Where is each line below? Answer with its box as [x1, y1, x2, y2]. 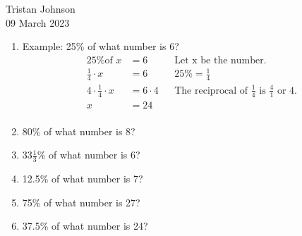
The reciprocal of [174, 85, 248, 96]
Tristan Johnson [6, 1, 75, 15]
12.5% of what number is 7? [22, 171, 143, 186]
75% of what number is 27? [22, 194, 140, 209]
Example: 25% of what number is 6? [22, 39, 179, 54]
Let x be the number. [174, 55, 267, 66]
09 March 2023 [6, 15, 70, 30]
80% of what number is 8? [22, 123, 135, 138]
